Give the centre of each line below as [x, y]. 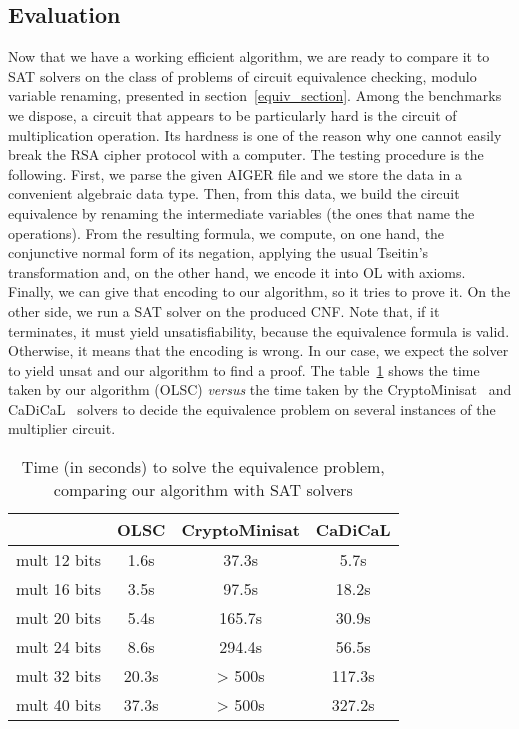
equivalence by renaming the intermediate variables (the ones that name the [241, 212]
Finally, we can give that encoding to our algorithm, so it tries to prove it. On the [259, 291]
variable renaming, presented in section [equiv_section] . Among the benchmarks [255, 95]
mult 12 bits [58, 560]
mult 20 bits [58, 618]
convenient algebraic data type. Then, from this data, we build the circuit [234, 193]
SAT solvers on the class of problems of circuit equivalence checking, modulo [242, 75]
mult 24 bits [58, 647]
